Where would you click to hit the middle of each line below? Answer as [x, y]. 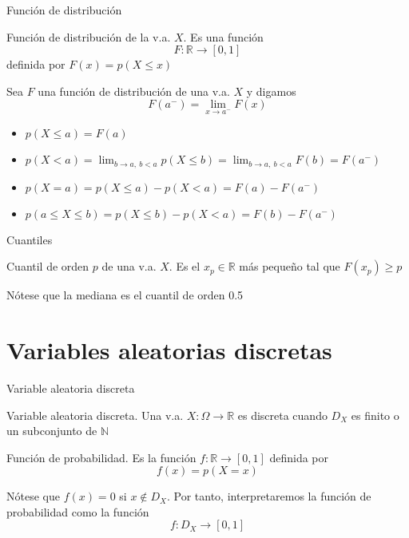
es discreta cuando [282, 415]
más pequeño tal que [290, 266]
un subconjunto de [52, 431]
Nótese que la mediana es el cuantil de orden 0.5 [125, 295]
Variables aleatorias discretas [169, 349]
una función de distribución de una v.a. [134, 91]
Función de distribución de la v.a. [89, 36]
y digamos [271, 91]
